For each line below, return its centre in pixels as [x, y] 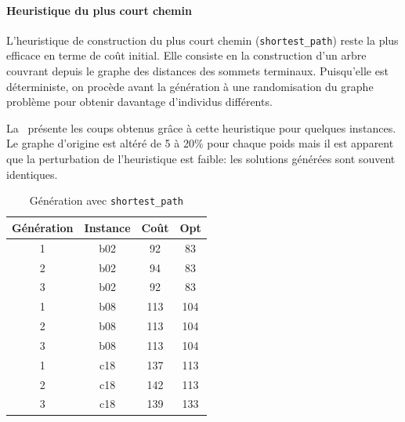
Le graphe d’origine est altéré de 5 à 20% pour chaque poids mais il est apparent [200, 143]
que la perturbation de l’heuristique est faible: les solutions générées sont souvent [201, 159]
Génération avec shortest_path [106, 200]
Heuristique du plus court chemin [99, 10]
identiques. [32, 174]
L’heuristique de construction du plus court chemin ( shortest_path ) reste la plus [202, 40]
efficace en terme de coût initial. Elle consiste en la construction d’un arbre [186, 55]
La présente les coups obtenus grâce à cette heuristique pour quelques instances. [201, 127]
